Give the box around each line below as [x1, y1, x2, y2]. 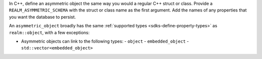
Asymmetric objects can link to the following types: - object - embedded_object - [21, 38, 189, 44]
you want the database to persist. [9, 14, 76, 20]
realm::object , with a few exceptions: [9, 29, 90, 35]
